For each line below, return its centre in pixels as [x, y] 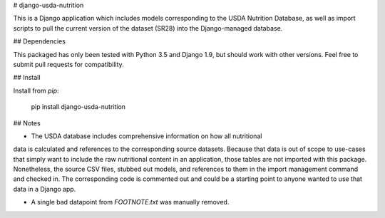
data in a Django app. [45, 189]
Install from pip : [36, 90]
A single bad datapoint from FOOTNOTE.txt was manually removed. [130, 202]
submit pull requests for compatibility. [68, 64]
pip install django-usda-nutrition [78, 107]
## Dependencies [39, 41]
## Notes [27, 123]
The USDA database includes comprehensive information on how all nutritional [147, 136]
